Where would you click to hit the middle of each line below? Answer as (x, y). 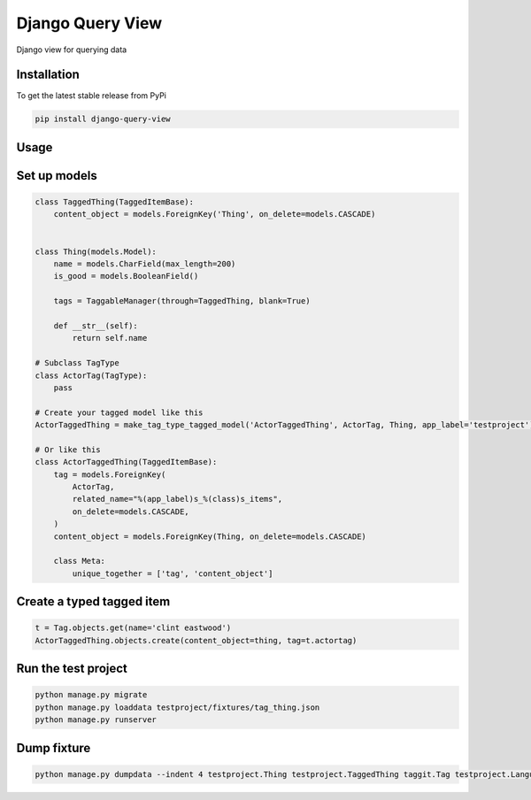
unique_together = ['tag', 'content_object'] (173, 573)
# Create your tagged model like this (119, 412)
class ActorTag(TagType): (91, 375)
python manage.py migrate (91, 695)
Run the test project (72, 669)
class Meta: (80, 561)
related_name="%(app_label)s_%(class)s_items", (177, 499)
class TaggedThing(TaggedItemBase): (115, 202)
